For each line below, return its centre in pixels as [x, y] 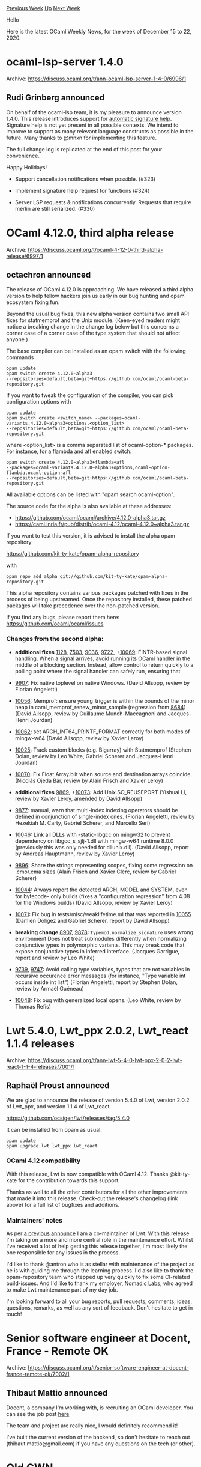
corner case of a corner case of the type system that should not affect [93, 333]
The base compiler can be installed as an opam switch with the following [96, 351]
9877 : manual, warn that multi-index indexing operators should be [96, 810]
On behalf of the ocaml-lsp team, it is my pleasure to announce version [94, 112]
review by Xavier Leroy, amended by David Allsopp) [79, 798]
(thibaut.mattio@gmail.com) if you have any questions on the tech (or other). [101, 1444]
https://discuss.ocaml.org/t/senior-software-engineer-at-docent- [108, 1368]
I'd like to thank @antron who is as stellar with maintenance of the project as [100, 1264]
